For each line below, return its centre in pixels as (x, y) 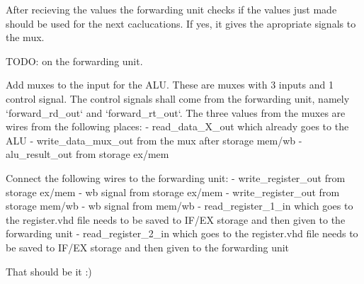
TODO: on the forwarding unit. (74, 61)
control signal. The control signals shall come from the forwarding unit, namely (178, 98)
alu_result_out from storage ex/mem (87, 154)
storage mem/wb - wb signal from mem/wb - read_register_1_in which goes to (180, 206)
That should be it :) (49, 271)
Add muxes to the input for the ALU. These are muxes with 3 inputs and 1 (170, 85)
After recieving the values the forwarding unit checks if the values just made (171, 9)
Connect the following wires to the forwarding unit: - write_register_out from (176, 177)
